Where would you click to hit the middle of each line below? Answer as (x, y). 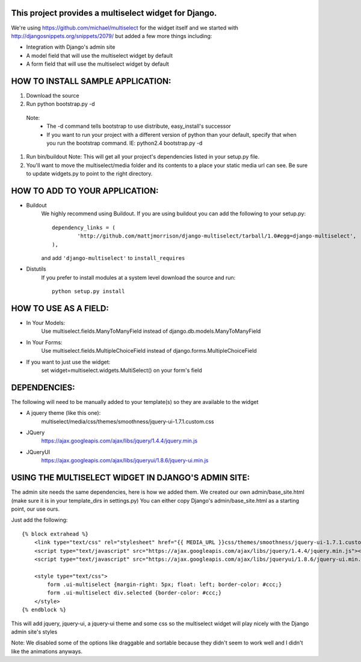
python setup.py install (88, 292)
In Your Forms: (44, 342)
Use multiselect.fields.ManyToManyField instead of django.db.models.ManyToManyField (151, 331)
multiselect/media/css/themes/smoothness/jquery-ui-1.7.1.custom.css (128, 421)
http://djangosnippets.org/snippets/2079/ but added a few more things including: (112, 36)
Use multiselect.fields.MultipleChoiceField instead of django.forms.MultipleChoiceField (149, 351)
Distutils (36, 269)
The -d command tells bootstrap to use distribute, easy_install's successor (139, 126)
